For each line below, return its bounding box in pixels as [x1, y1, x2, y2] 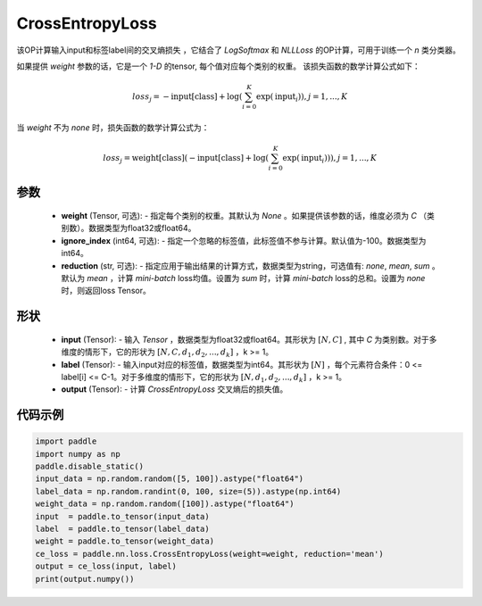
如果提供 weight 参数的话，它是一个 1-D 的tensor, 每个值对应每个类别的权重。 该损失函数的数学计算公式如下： [16, 61, 421, 71]
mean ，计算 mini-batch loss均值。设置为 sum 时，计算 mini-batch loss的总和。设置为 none [86, 272, 426, 283]
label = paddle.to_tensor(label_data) [35, 524, 210, 535]
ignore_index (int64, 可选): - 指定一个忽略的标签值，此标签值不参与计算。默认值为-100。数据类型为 [61, 235, 427, 245]
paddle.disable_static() [35, 461, 145, 472]
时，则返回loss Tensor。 [61, 286, 151, 296]
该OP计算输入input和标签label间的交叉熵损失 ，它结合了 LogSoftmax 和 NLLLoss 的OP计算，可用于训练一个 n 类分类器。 [16, 45, 461, 55]
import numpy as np [35, 449, 120, 459]
